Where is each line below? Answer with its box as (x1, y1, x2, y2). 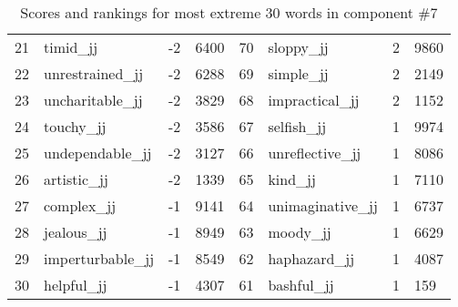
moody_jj (268, 221, 331, 242)
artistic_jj (44, 169, 108, 189)
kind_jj (268, 169, 316, 189)
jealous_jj (44, 221, 107, 242)
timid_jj (44, 36, 98, 57)
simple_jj (268, 63, 329, 84)
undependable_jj (44, 142, 152, 163)
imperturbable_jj (44, 248, 155, 269)
